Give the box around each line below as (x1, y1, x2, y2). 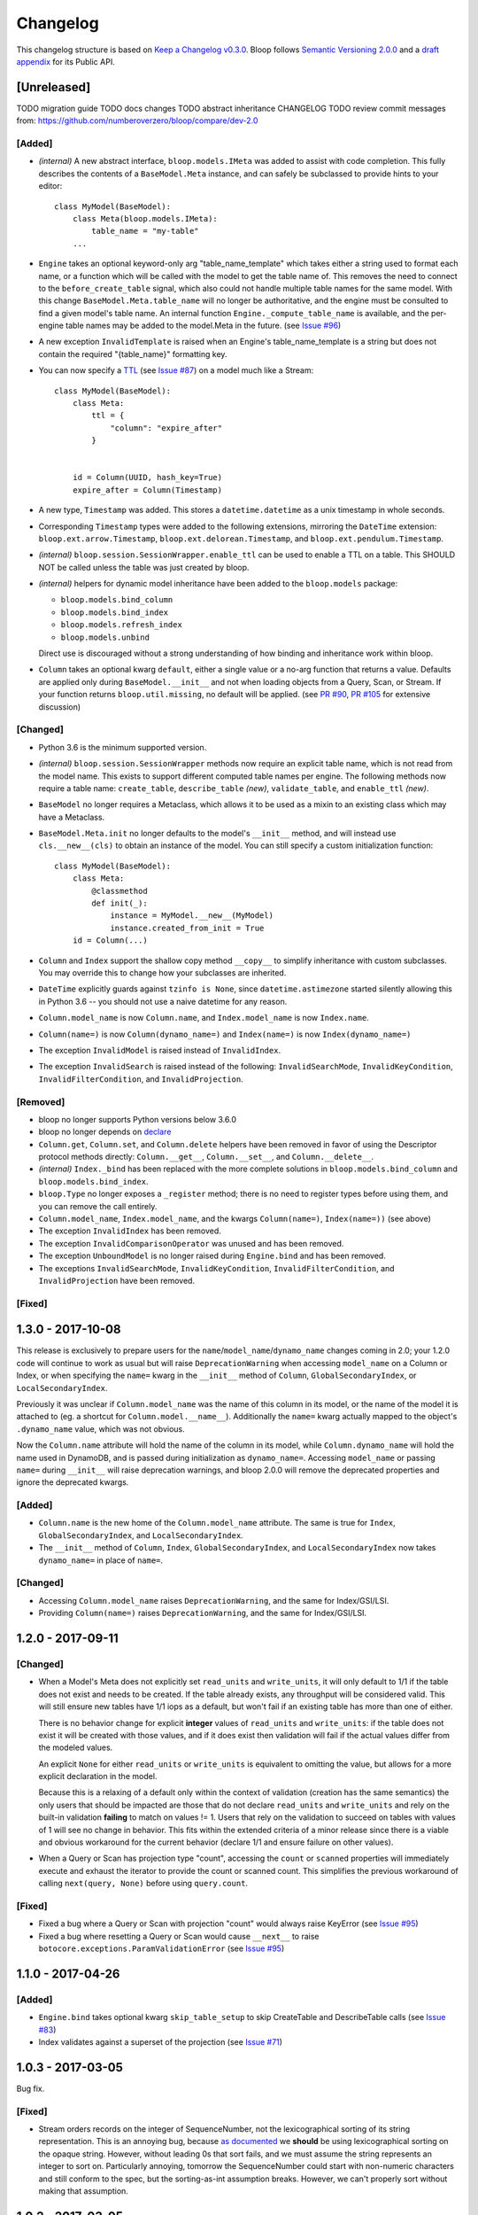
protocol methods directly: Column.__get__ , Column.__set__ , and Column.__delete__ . (38, 1152, 374, 1162)
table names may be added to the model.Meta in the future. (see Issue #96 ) (65, 320, 342, 331)
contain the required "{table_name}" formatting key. (38, 348, 227, 359)
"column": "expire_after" (110, 423, 223, 433)
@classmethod (91, 886, 148, 896)
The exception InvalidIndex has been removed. (38, 1225, 221, 1236)
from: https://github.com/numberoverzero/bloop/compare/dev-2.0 (16, 115, 258, 126)
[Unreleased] (16, 80, 91, 95)
